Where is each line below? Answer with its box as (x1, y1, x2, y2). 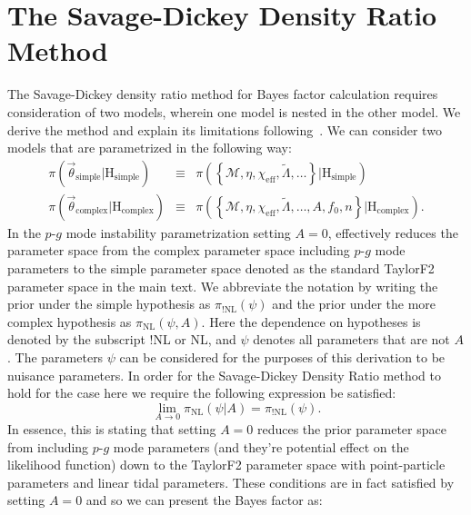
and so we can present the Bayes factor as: (85, 490, 323, 510)
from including (7, 437, 89, 456)
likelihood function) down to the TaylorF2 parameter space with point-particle (7, 455, 446, 474)
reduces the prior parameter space (256, 419, 446, 438)
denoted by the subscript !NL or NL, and (7, 330, 236, 349)
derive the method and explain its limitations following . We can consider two (7, 120, 442, 139)
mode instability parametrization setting (65, 223, 291, 242)
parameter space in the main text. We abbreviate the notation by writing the (7, 276, 438, 295)
